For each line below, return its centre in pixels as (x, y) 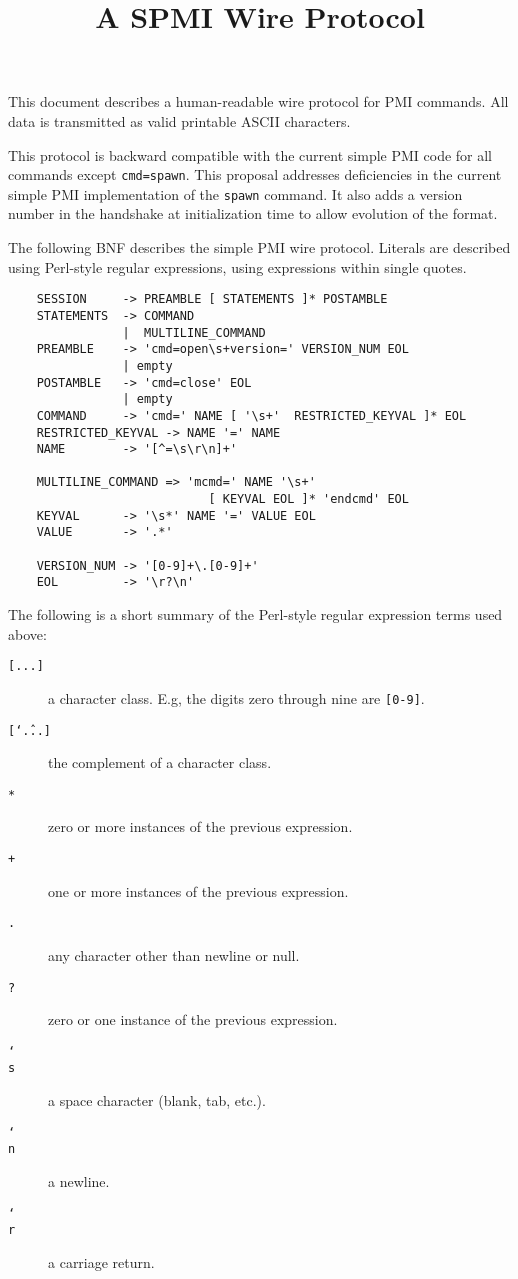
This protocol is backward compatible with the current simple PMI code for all (250, 154)
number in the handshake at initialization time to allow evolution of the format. (253, 213)
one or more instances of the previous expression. (198, 890)
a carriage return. (101, 1261)
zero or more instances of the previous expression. (200, 826)
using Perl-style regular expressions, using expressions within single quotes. (237, 266)
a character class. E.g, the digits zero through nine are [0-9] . (236, 697)
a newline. (79, 1181)
